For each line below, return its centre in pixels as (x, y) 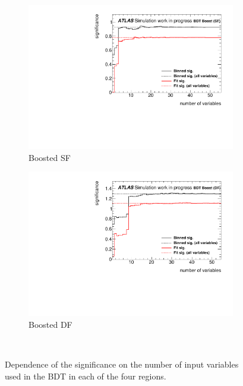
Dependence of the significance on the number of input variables (122, 364)
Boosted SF (50, 157)
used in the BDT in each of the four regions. (86, 376)
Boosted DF (51, 324)
